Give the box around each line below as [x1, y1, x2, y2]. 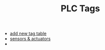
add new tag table [9, 30, 47, 37]
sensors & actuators [9, 36, 51, 42]
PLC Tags [61, 3, 100, 14]
